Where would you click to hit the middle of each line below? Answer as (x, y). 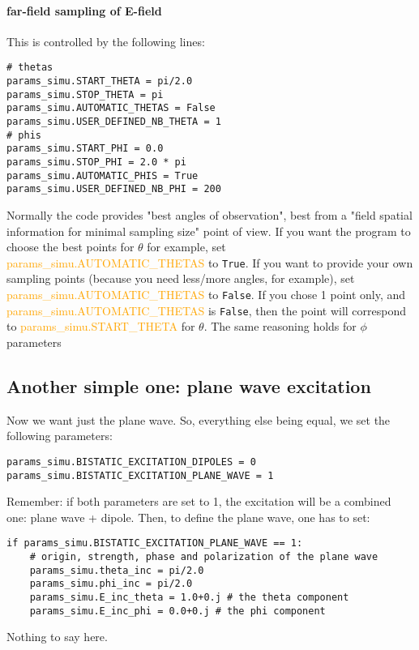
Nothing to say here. (57, 637)
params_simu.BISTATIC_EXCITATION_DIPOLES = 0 (131, 462)
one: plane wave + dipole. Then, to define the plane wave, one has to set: (188, 517)
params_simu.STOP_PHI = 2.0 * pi (96, 162)
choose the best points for (71, 247)
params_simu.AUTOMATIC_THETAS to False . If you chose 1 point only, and (206, 294)
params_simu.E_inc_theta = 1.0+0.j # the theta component (189, 597)
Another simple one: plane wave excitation (189, 385)
